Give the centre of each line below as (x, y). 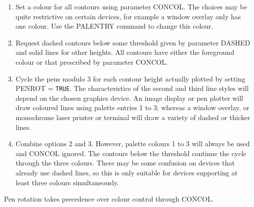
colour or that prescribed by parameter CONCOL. (92, 62)
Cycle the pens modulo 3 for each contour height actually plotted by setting (130, 78)
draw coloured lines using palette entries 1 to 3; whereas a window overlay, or (132, 107)
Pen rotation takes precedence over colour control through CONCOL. (109, 199)
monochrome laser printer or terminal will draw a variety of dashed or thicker (133, 117)
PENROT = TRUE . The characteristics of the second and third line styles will (132, 88)
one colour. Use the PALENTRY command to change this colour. (114, 26)
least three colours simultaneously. (67, 182)
